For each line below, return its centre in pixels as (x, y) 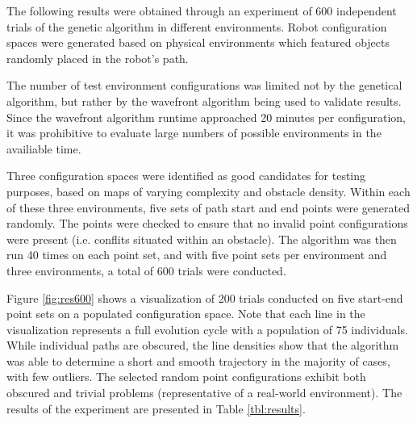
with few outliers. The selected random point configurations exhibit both (186, 377)
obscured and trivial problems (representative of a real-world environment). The (204, 393)
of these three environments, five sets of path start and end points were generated (208, 207)
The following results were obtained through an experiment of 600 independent (202, 10)
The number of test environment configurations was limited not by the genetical (204, 85)
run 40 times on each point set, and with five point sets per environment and (197, 255)
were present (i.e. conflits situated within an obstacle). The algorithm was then (202, 239)
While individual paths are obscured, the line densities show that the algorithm (203, 345)
